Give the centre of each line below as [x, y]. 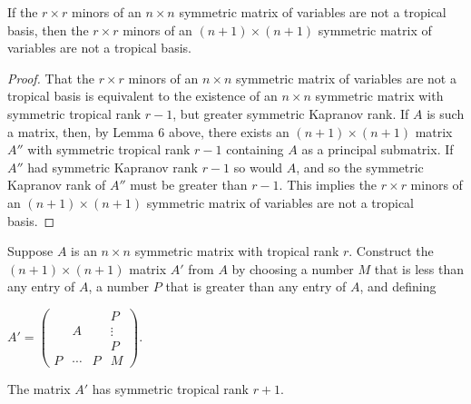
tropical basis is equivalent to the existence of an [142, 96]
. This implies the [328, 185]
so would [258, 167]
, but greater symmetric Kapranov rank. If [291, 113]
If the [23, 12]
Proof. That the [51, 78]
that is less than [419, 268]
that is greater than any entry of [256, 286]
